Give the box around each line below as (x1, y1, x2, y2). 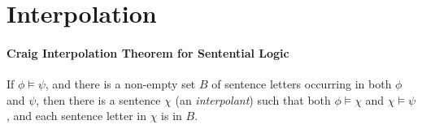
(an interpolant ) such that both (175, 91, 331, 108)
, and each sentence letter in (7, 107, 146, 124)
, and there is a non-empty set (45, 75, 196, 92)
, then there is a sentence (36, 91, 161, 108)
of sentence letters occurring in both (211, 75, 392, 92)
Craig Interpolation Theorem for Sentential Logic (7, 44, 289, 61)
